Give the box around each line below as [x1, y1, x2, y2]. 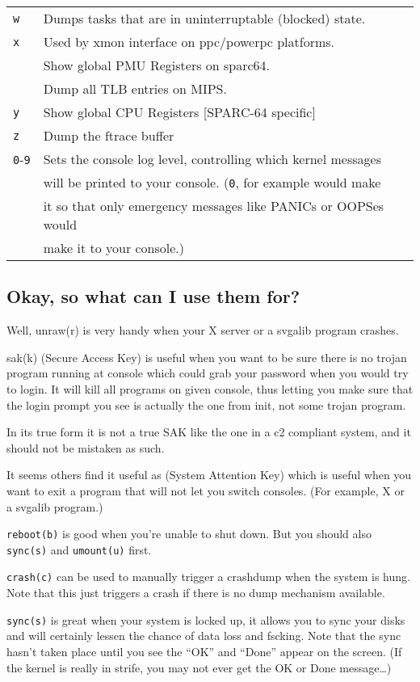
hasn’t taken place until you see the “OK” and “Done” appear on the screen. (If [6, 642, 402, 659]
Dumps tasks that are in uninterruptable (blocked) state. [43, 9, 366, 27]
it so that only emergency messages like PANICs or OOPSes [43, 196, 384, 215]
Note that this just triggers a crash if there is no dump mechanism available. [6, 584, 385, 601]
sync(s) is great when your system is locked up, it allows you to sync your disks [6, 611, 405, 628]
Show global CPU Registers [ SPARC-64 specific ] [43, 103, 316, 121]
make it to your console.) [43, 238, 185, 257]
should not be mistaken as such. [6, 439, 165, 456]
